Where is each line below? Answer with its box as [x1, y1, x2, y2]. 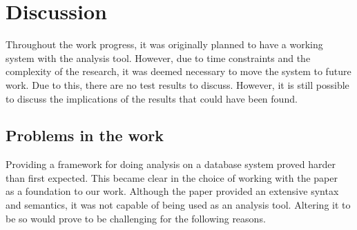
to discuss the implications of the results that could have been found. [6, 91, 298, 105]
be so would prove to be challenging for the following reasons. [6, 211, 266, 225]
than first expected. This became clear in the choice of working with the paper [6, 170, 338, 185]
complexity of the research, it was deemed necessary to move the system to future [6, 64, 351, 79]
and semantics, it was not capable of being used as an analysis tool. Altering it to [6, 198, 351, 212]
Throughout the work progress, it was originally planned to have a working [6, 37, 323, 52]
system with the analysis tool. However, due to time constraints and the [6, 50, 311, 65]
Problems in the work [6, 125, 164, 146]
